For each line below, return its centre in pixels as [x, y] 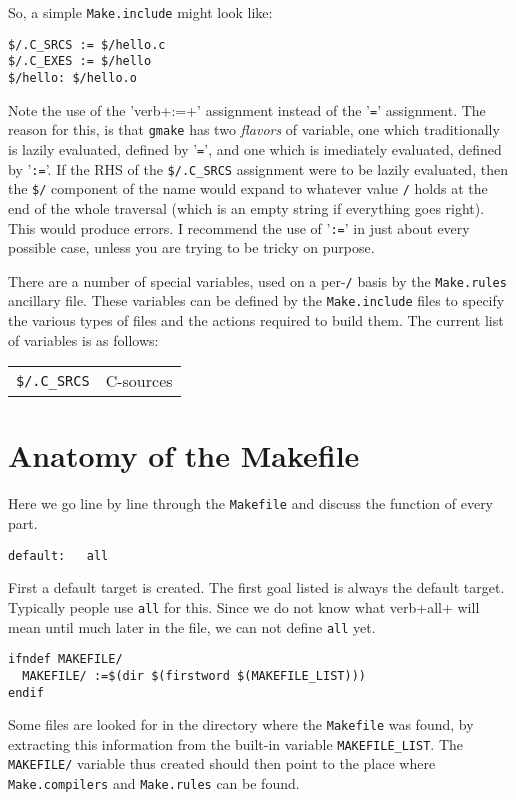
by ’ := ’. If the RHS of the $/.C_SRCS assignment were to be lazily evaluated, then [258, 168]
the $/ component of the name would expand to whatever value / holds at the [248, 188]
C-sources [139, 381]
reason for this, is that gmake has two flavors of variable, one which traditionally [254, 129]
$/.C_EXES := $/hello [80, 61]
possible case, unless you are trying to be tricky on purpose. [191, 247]
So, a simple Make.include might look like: [140, 12]
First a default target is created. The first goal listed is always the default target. [256, 587]
